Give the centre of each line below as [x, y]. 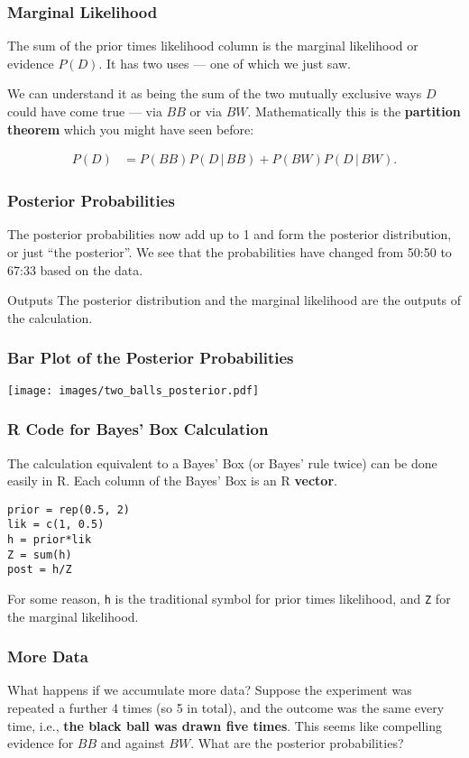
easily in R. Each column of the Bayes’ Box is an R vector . [172, 481]
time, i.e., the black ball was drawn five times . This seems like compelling [225, 725]
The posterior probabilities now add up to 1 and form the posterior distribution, [230, 234]
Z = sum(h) [40, 555]
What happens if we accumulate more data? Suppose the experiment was [210, 690]
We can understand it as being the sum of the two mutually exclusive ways [215, 93]
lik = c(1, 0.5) [56, 525]
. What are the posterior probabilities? [297, 743]
